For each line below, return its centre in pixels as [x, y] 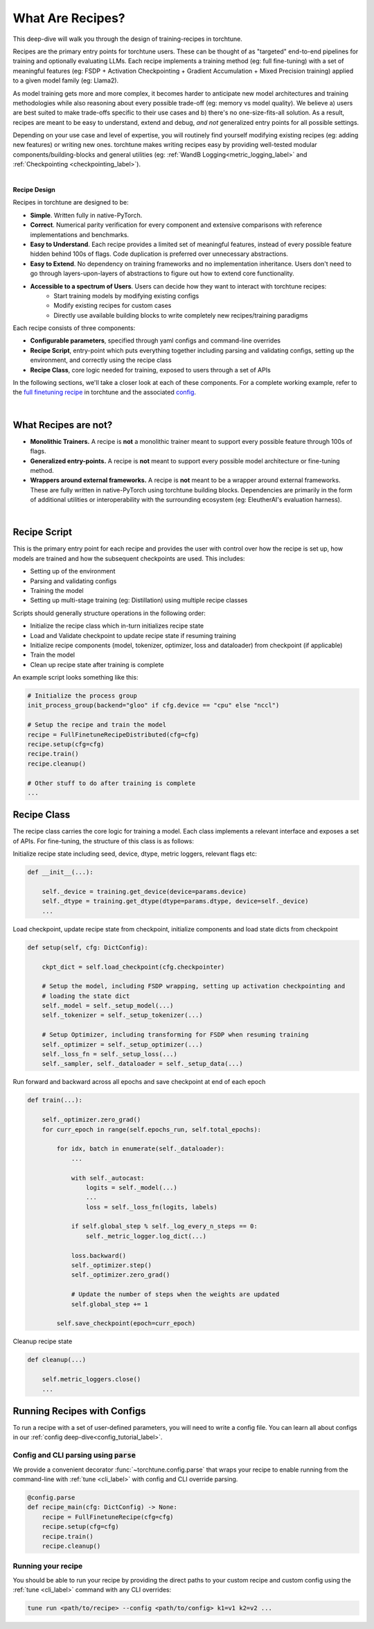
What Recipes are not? [63, 425]
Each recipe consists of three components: [74, 328]
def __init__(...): [60, 872]
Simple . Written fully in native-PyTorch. [86, 215]
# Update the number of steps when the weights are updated [175, 1294]
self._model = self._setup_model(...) [108, 1006]
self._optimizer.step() [112, 1265]
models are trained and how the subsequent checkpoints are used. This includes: [129, 558]
